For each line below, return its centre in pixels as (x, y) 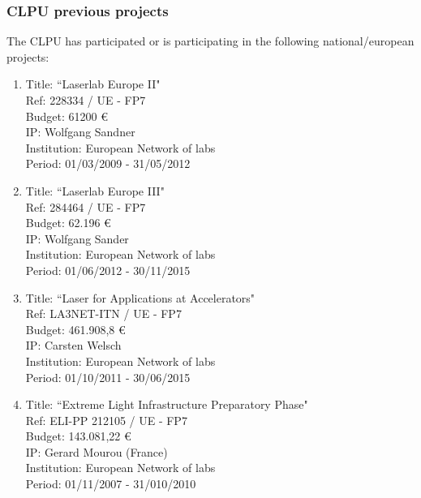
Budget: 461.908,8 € (75, 329)
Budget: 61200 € (67, 116)
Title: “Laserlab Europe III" (95, 190)
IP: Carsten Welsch (73, 345)
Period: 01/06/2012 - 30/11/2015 (108, 270)
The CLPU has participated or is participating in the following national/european (210, 41)
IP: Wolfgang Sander (77, 238)
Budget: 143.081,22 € (78, 436)
